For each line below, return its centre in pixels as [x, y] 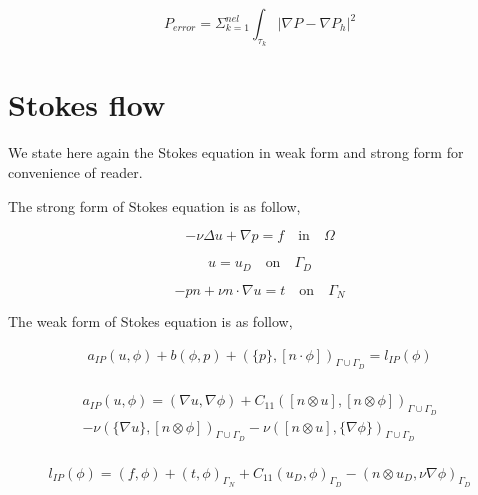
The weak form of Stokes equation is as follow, [150, 321]
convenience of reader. [75, 171]
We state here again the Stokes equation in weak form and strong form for [236, 152]
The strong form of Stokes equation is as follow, [154, 205]
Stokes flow [87, 104]
